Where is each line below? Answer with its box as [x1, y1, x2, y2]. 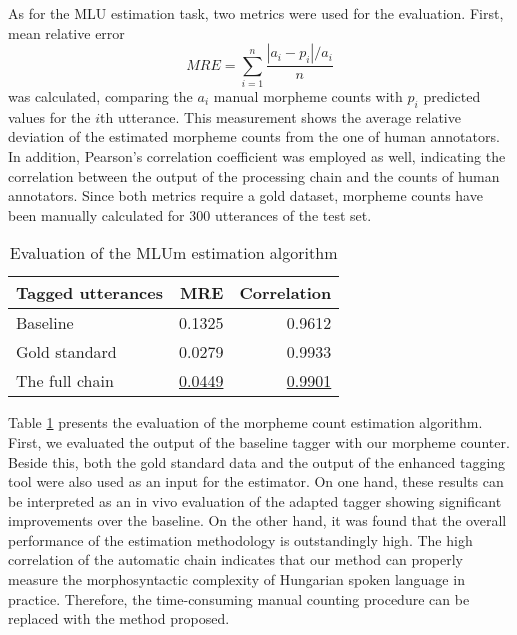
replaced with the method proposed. [8, 608, 230, 629]
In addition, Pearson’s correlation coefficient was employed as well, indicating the [8, 145, 506, 166]
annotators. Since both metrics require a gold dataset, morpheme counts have [8, 185, 483, 206]
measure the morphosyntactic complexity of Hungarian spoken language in [8, 569, 465, 590]
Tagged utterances [16, 281, 163, 305]
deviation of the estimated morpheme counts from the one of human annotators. [8, 126, 500, 147]
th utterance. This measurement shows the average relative [100, 106, 461, 127]
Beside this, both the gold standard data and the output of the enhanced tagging [8, 451, 506, 472]
